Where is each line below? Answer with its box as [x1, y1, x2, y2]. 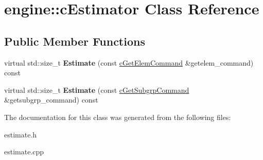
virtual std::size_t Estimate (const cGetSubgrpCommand [4, 84, 189, 95]
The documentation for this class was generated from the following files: [4, 111, 231, 122]
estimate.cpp [4, 146, 44, 157]
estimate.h [4, 129, 37, 139]
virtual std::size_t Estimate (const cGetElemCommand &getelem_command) [4, 57, 254, 68]
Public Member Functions [4, 33, 145, 49]
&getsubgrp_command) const [4, 94, 98, 105]
